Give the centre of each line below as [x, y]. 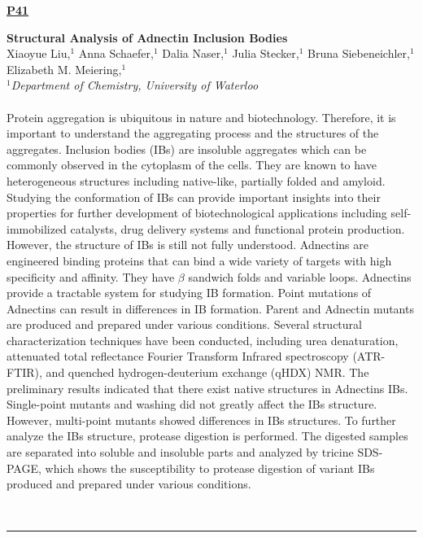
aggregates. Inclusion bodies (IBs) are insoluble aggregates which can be [187, 149]
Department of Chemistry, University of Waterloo [135, 85]
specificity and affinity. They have [91, 276]
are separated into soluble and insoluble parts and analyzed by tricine [180, 452]
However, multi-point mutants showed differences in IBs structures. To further [201, 420]
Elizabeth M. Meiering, [64, 69]
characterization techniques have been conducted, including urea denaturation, [203, 340]
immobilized [37, 228]
